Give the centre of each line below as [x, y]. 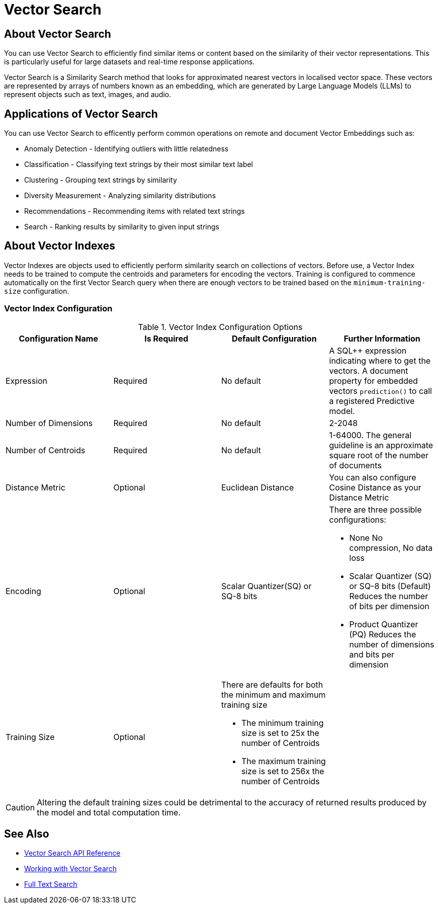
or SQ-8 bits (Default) [390, 586]
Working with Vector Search [71, 869]
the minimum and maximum [274, 694]
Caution [20, 807]
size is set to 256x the [283, 771]
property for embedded [373, 381]
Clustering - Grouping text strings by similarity [101, 180]
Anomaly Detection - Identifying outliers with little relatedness [126, 149]
